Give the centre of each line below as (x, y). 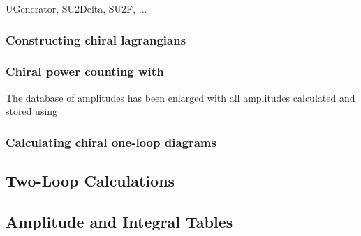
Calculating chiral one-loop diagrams (111, 142)
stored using (32, 111)
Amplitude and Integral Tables (119, 221)
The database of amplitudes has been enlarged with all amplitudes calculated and (180, 97)
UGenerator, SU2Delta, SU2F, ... (76, 8)
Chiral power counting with (85, 71)
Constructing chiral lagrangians (96, 39)
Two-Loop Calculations (90, 181)
